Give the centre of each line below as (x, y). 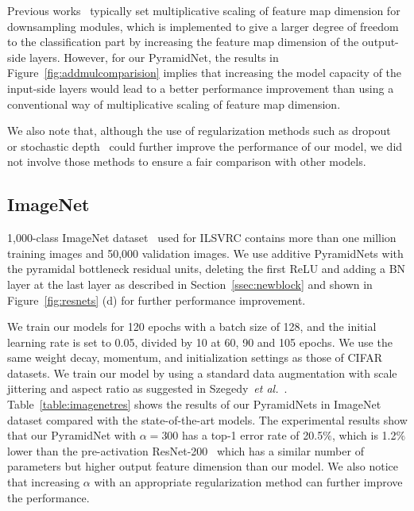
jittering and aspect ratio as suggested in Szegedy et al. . (147, 388)
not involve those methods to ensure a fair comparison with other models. (187, 161)
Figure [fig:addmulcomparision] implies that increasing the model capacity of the (205, 73)
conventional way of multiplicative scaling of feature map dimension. (174, 104)
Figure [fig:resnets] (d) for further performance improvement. (157, 300)
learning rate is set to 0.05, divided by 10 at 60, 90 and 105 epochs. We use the (200, 342)
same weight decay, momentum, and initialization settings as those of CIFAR (195, 357)
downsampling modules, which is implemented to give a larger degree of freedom (203, 26)
